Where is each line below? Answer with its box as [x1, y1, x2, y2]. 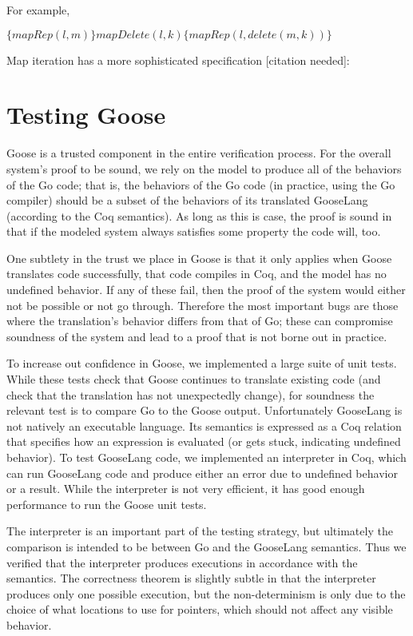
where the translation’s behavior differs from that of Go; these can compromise [6, 312, 393, 329]
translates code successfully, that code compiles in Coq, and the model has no [6, 265, 387, 282]
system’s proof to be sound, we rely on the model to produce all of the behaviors [6, 160, 402, 177]
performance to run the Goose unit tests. [6, 495, 207, 512]
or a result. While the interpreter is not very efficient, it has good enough [6, 480, 365, 497]
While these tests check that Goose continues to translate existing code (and [6, 371, 381, 388]
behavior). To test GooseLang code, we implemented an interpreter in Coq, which [6, 449, 407, 465]
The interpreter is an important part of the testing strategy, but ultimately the [6, 523, 393, 539]
